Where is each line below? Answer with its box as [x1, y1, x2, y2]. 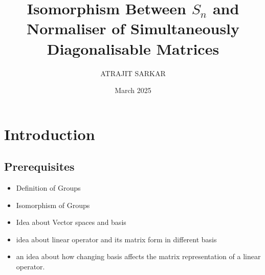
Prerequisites [4, 158, 75, 174]
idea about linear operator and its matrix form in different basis [16, 234, 217, 244]
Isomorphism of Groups [16, 199, 90, 210]
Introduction [4, 123, 95, 144]
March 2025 [115, 85, 151, 96]
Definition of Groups [16, 182, 81, 193]
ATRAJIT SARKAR [100, 67, 166, 78]
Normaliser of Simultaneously [26, 18, 240, 39]
